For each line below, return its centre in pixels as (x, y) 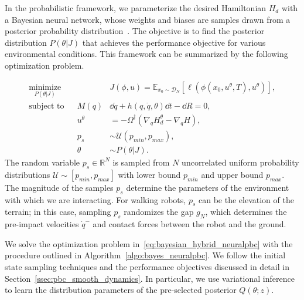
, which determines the (246, 212)
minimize (45, 87)
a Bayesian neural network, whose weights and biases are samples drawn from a (148, 19)
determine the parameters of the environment (208, 187)
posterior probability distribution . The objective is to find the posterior (135, 31)
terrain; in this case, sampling (58, 212)
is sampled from (141, 162)
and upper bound (232, 174)
